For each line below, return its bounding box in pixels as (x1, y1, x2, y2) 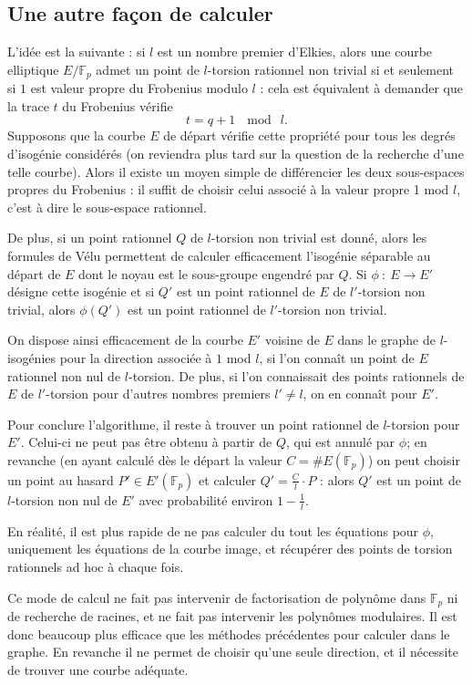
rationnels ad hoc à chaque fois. (7, 556, 184, 576)
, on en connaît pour (303, 384, 417, 403)
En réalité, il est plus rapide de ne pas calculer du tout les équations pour (7, 521, 419, 540)
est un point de (376, 470, 461, 489)
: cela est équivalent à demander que (260, 78, 463, 98)
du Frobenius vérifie (62, 96, 173, 115)
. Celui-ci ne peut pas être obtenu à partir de (20, 432, 272, 451)
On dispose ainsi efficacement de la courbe (7, 330, 243, 349)
